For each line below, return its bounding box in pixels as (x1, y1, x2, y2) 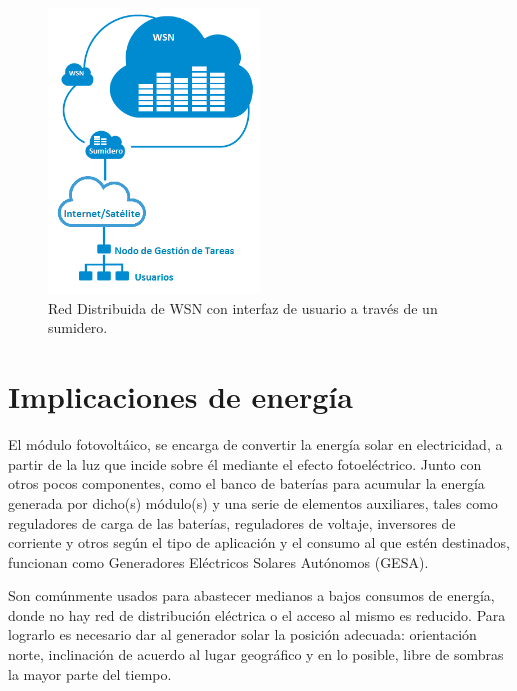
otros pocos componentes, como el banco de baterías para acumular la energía (8, 473, 485, 494)
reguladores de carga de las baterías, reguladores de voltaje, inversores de (8, 512, 456, 533)
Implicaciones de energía (8, 376, 353, 417)
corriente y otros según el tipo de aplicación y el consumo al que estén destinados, (8, 532, 510, 553)
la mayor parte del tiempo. (8, 663, 172, 684)
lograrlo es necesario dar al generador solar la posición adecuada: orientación (8, 624, 477, 645)
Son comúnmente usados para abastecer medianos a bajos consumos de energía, (8, 585, 495, 606)
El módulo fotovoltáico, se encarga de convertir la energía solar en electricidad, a (8, 434, 503, 455)
